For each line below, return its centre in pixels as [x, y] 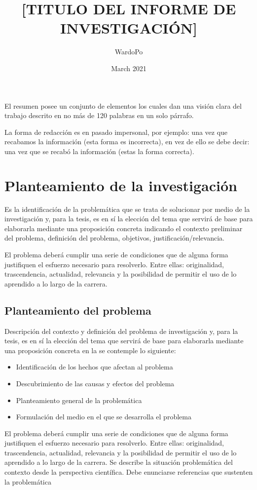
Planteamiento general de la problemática [79, 400]
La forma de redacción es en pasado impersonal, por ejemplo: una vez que [116, 132]
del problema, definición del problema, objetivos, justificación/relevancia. [114, 238]
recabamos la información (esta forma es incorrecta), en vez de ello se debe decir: [127, 142]
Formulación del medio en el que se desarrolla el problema [104, 417]
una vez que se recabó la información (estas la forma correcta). [99, 151]
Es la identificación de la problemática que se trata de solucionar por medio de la [127, 209]
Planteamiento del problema [78, 310]
